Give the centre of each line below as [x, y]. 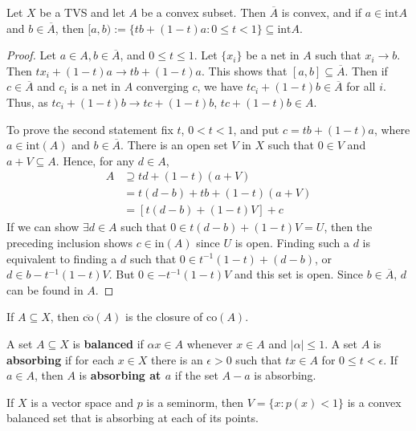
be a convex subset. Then [204, 12]
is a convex [374, 402]
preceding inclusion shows [69, 243]
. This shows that [245, 70]
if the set [196, 375]
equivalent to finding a [62, 258]
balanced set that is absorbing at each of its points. [133, 418]
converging [162, 86]
